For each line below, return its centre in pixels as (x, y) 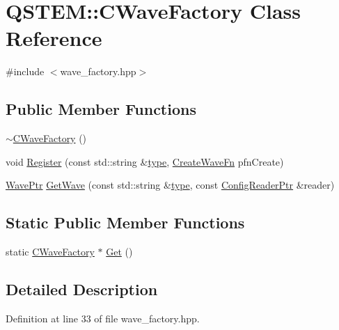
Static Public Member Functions (125, 222)
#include (25, 71)
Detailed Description (82, 289)
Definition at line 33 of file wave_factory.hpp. (103, 318)
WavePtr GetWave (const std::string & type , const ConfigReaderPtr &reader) (170, 185)
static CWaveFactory (50, 252)
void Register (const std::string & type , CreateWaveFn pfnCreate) (145, 161)
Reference (54, 38)
